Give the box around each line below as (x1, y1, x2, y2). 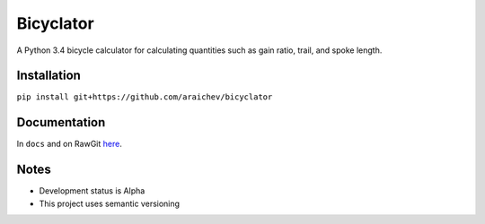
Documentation (16, 115, 106, 130)
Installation (16, 68, 81, 83)
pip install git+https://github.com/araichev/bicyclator (16, 92, 273, 102)
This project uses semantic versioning (39, 198, 180, 209)
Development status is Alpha (39, 185, 145, 196)
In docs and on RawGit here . (16, 139, 123, 150)
